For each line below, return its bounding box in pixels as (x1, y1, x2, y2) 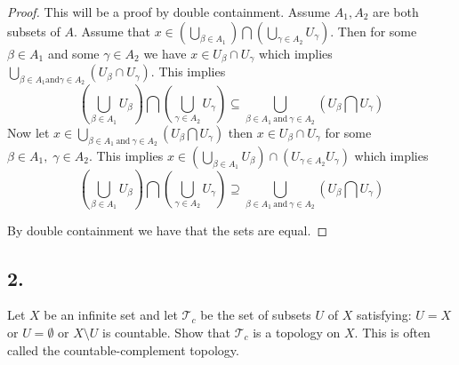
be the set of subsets (200, 305, 311, 324)
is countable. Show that (102, 322, 230, 341)
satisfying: (356, 305, 412, 324)
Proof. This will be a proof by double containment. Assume (7, 3, 331, 20)
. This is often (354, 322, 431, 341)
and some (47, 44, 100, 62)
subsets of (7, 21, 60, 40)
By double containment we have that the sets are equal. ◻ (7, 220, 328, 239)
